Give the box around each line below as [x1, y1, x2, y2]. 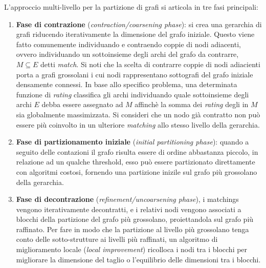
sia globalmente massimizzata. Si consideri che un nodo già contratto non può [16, 109, 260, 119]
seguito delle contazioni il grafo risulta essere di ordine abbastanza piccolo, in [16, 146, 258, 157]
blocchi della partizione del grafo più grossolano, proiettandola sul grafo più [16, 214, 254, 224]
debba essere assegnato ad [41, 99, 123, 110]
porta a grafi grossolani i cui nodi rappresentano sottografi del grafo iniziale [16, 69, 253, 79]
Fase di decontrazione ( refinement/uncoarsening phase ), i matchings [16, 194, 239, 204]
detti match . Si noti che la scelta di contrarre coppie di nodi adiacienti [40, 58, 260, 69]
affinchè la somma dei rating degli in [135, 99, 249, 110]
